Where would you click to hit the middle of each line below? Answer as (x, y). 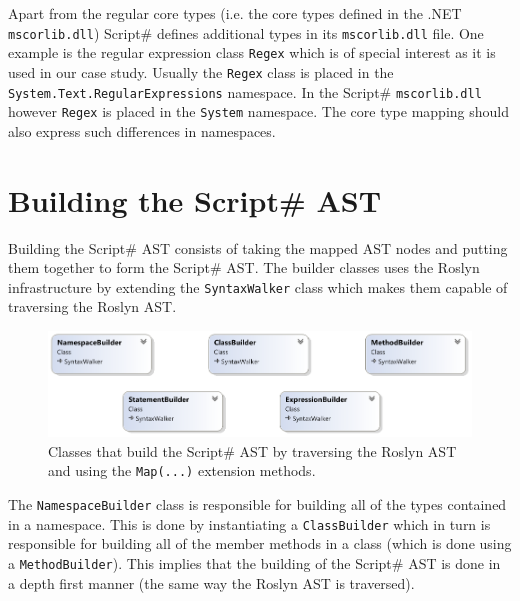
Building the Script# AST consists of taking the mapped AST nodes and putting (258, 247)
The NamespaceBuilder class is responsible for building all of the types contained (257, 503)
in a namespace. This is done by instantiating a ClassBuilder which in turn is (249, 523)
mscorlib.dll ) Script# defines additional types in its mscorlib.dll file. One (246, 32)
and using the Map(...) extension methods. (182, 470)
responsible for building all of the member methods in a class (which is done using (260, 543)
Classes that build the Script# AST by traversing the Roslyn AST (252, 450)
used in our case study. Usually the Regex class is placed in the (201, 71)
